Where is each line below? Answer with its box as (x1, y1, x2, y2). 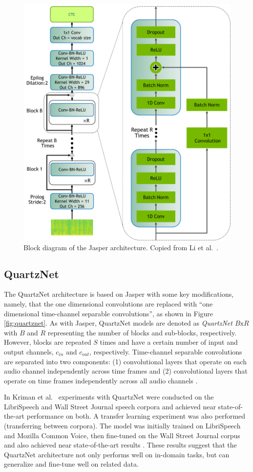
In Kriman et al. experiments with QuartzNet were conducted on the (4, 392, 214, 402)
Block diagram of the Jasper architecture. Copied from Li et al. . (23, 242, 219, 252)
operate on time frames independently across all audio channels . (4, 375, 198, 385)
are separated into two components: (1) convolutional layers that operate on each (4, 356, 247, 366)
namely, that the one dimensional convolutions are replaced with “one (4, 298, 213, 308)
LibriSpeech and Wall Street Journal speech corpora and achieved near (4, 401, 216, 411)
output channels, (4, 346, 54, 356)
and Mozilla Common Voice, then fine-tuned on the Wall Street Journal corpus (4, 430, 240, 440)
